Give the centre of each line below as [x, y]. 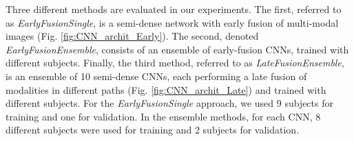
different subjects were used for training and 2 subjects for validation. [153, 130]
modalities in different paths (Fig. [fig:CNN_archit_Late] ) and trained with [166, 89]
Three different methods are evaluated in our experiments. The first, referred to [174, 9]
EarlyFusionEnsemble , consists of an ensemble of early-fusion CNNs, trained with [177, 49]
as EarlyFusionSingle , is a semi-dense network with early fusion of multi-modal [172, 22]
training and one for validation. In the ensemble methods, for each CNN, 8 [163, 116]
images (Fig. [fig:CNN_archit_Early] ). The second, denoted [132, 36]
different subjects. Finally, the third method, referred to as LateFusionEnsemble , [175, 63]
